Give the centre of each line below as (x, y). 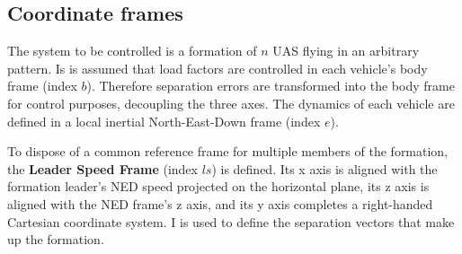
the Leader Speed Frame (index (102, 168)
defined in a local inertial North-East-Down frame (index (164, 121)
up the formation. (56, 239)
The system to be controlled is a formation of (132, 51)
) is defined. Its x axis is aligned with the (324, 168)
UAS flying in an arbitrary (346, 51)
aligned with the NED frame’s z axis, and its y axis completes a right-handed (220, 203)
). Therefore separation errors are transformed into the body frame (271, 86)
